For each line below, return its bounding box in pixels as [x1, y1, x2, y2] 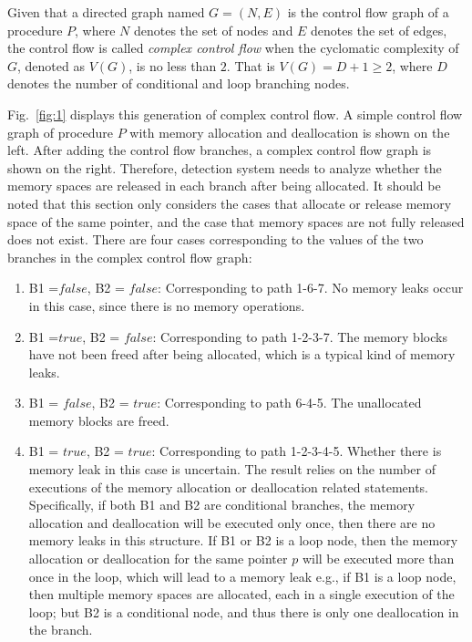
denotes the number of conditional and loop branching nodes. [7, 74, 350, 93]
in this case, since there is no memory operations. [28, 295, 305, 315]
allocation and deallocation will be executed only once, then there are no [28, 513, 436, 532]
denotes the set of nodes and [133, 20, 293, 39]
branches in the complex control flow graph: [7, 247, 252, 266]
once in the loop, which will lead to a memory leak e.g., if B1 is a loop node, [28, 566, 457, 585]
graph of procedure [7, 122, 114, 141]
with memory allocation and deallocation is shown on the [129, 122, 450, 141]
